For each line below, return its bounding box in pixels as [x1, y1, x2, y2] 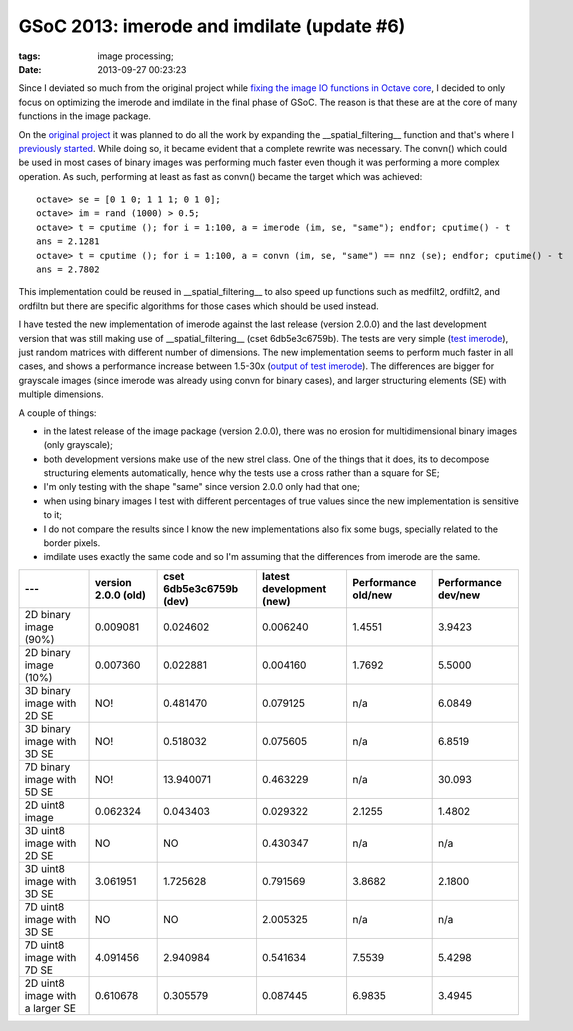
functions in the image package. [18, 110, 152, 122]
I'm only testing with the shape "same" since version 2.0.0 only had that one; [43, 481, 360, 493]
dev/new [437, 588, 481, 602]
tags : [18, 50, 41, 62]
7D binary [24, 760, 71, 774]
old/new [352, 588, 393, 602]
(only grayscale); [43, 439, 114, 451]
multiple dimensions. [18, 388, 104, 400]
